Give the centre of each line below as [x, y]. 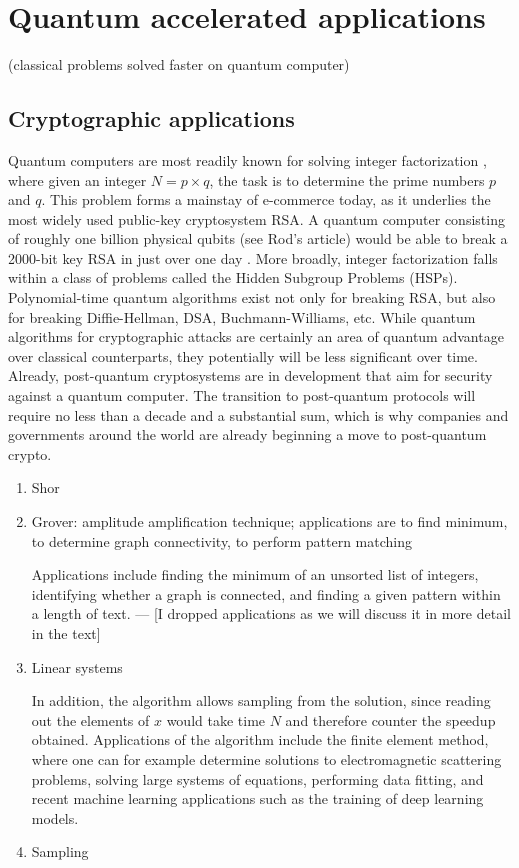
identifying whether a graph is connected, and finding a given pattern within [266, 593]
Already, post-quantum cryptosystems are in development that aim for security [250, 375]
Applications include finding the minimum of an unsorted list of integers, [255, 574]
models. [55, 817]
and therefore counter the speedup [390, 719]
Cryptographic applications [151, 118]
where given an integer [77, 179]
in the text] [66, 632]
